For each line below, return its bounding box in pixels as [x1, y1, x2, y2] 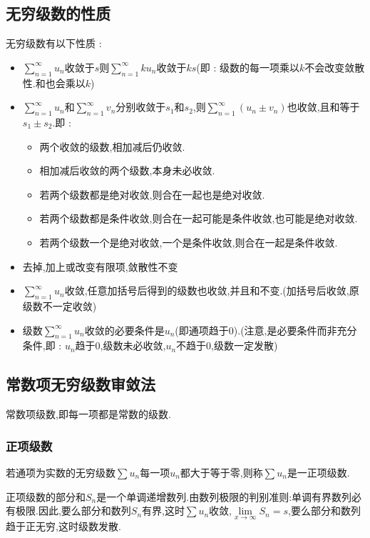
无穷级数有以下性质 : [6, 36, 102, 51]
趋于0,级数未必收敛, [75, 338, 166, 353]
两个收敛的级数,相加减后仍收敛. [39, 139, 185, 154]
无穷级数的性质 [6, 2, 111, 24]
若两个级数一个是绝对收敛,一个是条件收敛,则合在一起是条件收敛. [39, 234, 338, 249]
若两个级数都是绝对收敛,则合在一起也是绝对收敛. [39, 186, 265, 201]
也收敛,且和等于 [287, 99, 360, 114]
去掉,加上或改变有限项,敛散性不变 [22, 259, 178, 274]
